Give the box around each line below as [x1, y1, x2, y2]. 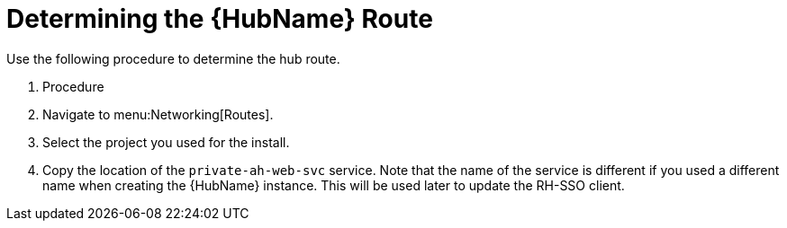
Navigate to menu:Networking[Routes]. [42, 106, 274, 122]
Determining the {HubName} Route [6, 4, 433, 34]
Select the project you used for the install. [42, 134, 290, 150]
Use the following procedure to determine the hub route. [6, 50, 340, 66]
